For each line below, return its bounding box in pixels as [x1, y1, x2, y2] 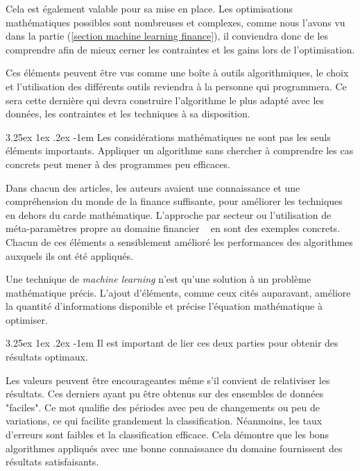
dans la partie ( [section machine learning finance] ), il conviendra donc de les [6, 28, 329, 43]
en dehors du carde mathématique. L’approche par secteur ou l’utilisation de [6, 207, 332, 222]
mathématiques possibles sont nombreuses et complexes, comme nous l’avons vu [6, 15, 345, 29]
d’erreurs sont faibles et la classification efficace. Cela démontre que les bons [6, 427, 329, 442]
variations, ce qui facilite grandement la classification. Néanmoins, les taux [6, 413, 323, 428]
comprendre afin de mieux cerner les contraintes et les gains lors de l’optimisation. [6, 42, 355, 56]
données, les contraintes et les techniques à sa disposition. [6, 106, 250, 121]
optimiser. [6, 312, 48, 327]
